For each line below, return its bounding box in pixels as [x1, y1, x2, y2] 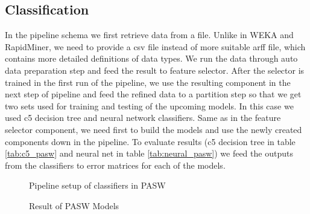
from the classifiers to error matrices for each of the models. [5, 158, 226, 171]
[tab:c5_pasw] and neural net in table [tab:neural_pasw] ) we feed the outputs [5, 147, 293, 160]
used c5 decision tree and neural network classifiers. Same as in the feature [5, 111, 281, 124]
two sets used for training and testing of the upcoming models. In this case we [5, 99, 294, 112]
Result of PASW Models [29, 199, 119, 212]
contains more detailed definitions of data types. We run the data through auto [5, 52, 298, 65]
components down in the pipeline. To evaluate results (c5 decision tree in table [5, 135, 296, 148]
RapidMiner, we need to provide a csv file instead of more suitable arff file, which [5, 40, 306, 53]
